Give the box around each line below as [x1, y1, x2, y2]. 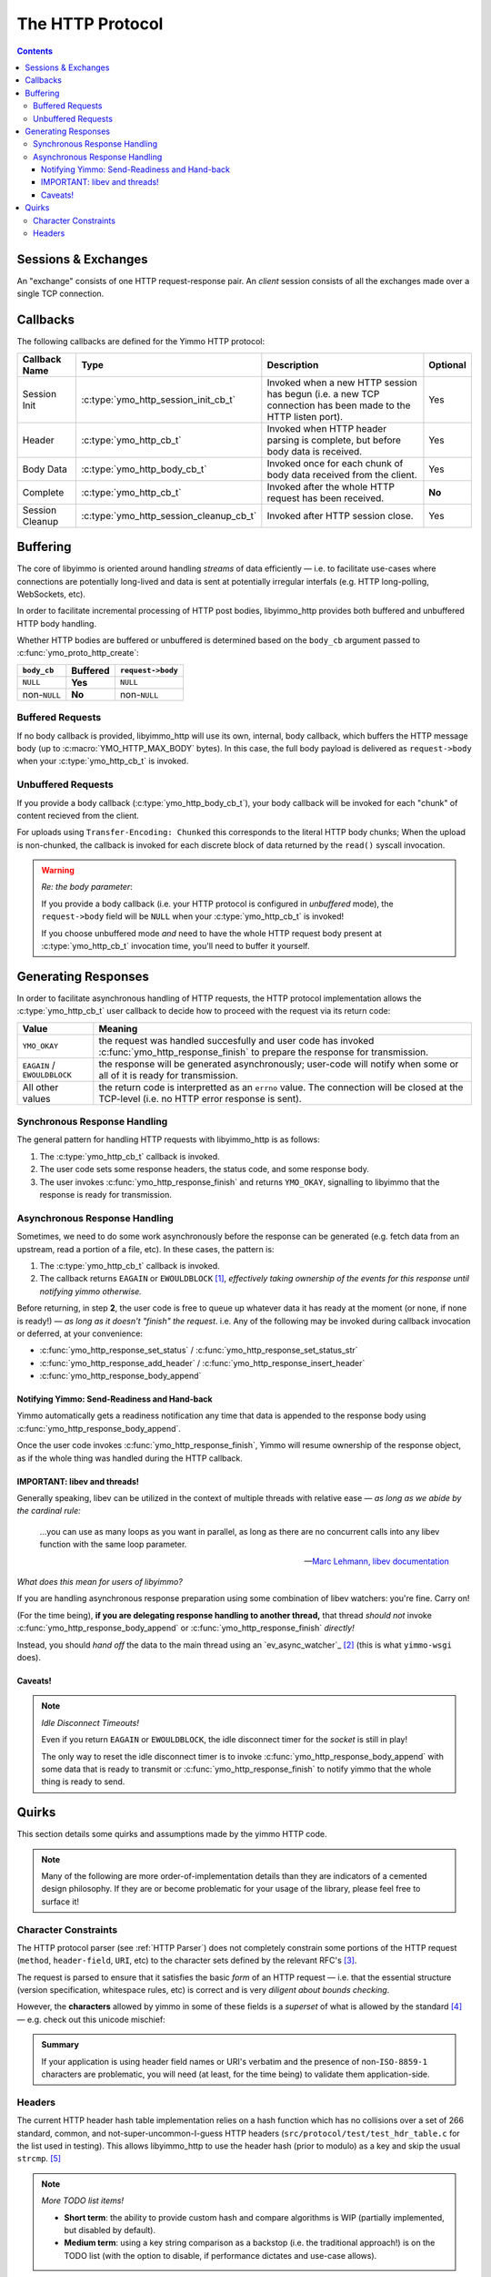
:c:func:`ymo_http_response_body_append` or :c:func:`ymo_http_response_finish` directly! [16, 1622, 355, 1634]
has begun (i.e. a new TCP [266, 387, 380, 400]
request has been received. [266, 492, 385, 505]
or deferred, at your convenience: [16, 1328, 143, 1339]
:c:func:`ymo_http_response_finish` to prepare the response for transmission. [98, 1046, 429, 1058]
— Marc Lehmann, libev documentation [304, 1556, 449, 1567]
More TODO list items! [41, 2195, 125, 2206]
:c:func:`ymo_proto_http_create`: [16, 648, 140, 659]
